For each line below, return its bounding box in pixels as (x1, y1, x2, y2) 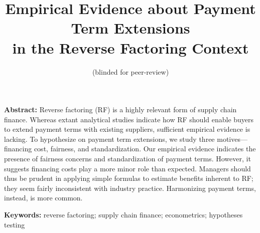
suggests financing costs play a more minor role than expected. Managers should (4, 163, 251, 173)
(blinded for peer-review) (92, 66, 169, 77)
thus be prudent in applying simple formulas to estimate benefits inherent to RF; (4, 173, 253, 183)
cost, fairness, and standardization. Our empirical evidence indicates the (34, 143, 256, 154)
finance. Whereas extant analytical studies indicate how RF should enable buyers (4, 114, 254, 124)
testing (4, 219, 25, 229)
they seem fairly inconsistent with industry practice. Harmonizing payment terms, (4, 182, 256, 193)
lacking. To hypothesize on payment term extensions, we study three (4, 133, 215, 144)
